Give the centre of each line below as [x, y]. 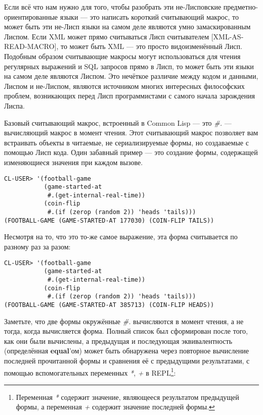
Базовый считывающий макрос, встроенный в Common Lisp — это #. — [118, 122]
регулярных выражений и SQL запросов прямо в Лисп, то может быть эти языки [129, 66]
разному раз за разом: [37, 247]
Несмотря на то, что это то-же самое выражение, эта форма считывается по [121, 237]
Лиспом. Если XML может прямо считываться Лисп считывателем [107, 36]
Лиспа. [14, 105]
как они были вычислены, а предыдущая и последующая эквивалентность [118, 341]
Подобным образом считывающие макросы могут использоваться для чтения [122, 56]
